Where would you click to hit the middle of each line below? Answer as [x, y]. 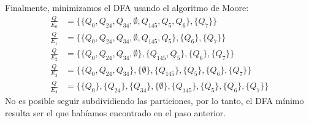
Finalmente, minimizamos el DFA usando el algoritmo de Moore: [127, 7]
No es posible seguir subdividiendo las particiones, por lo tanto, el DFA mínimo [154, 101]
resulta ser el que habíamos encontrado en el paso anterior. [116, 113]
